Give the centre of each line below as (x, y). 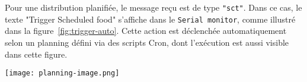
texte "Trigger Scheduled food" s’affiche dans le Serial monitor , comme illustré (150, 19)
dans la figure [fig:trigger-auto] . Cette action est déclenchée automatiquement (146, 31)
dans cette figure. (36, 54)
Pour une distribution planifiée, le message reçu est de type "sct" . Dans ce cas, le (153, 7)
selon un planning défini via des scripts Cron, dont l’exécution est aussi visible (147, 42)
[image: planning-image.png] (62, 73)
